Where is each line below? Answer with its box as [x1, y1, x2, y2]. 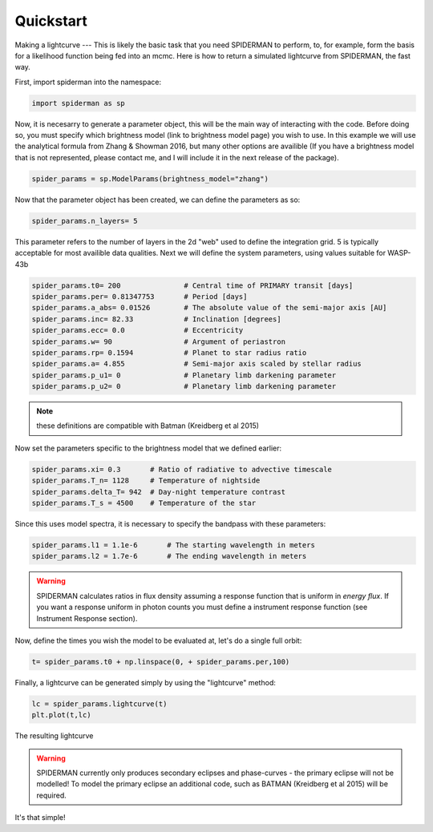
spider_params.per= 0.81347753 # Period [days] [31, 292, 248, 301]
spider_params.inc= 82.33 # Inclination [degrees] [31, 314, 281, 324]
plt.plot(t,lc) [31, 710, 91, 720]
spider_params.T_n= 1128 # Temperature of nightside [31, 476, 261, 485]
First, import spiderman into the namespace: [14, 77, 162, 87]
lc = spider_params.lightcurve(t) [31, 699, 168, 709]
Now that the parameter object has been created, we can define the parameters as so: [14, 195, 301, 204]
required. [36, 790, 67, 800]
